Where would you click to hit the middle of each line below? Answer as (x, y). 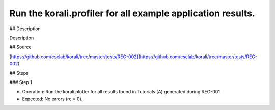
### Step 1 (21, 82)
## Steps (19, 73)
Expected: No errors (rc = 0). (52, 99)
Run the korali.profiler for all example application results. (132, 13)
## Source (20, 47)
